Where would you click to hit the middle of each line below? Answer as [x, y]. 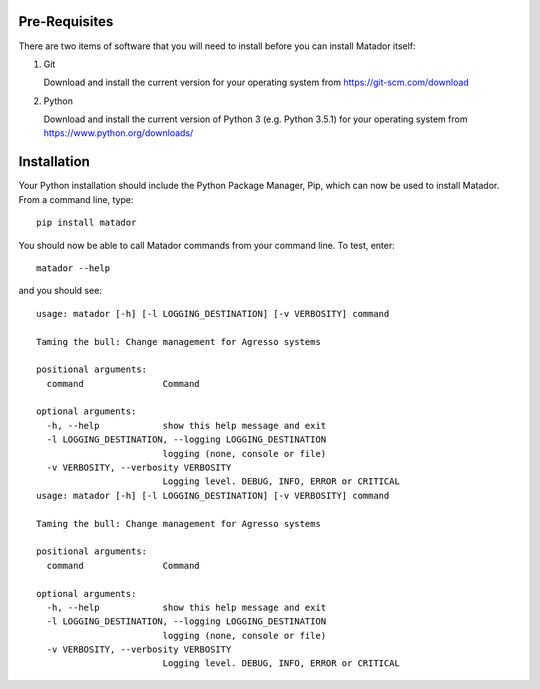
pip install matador [86, 223]
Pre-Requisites [66, 21]
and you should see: [60, 291]
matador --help [73, 268]
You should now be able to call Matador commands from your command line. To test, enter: [206, 245]
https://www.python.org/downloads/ [118, 133]
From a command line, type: [76, 199]
